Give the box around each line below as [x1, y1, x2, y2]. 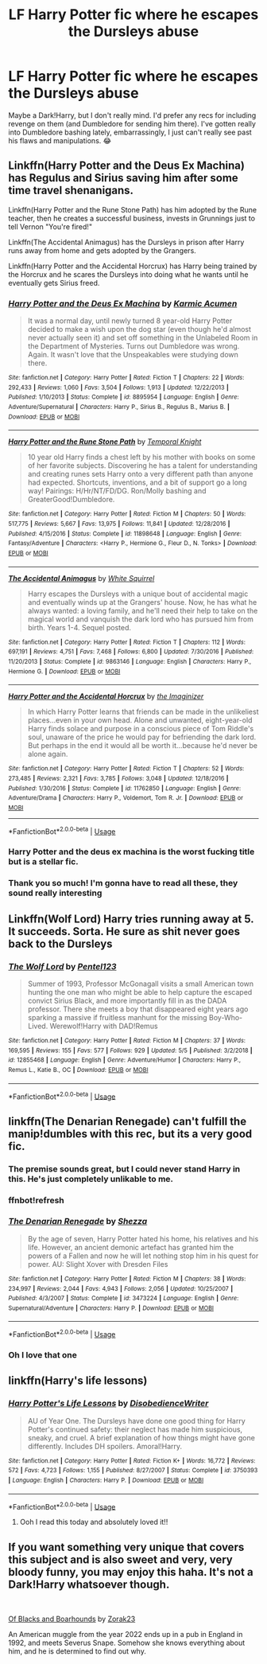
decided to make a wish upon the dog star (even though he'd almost [27, 325, 252, 334]
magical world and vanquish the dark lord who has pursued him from [27, 614, 254, 624]
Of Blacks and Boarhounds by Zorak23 [8, 1614, 136, 1624]
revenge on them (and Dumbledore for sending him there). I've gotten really [8, 119, 256, 128]
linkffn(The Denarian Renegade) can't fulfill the [8, 1114, 247, 1128]
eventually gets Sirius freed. [8, 278, 100, 287]
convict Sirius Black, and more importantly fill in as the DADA [27, 996, 227, 1006]
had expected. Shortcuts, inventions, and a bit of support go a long [27, 477, 247, 487]
